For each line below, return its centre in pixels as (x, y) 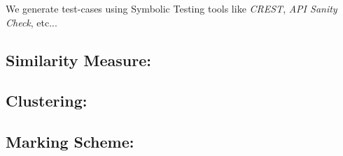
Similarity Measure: (78, 60)
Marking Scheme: (70, 142)
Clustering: (47, 101)
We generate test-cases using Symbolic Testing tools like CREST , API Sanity (171, 8)
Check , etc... (31, 22)
